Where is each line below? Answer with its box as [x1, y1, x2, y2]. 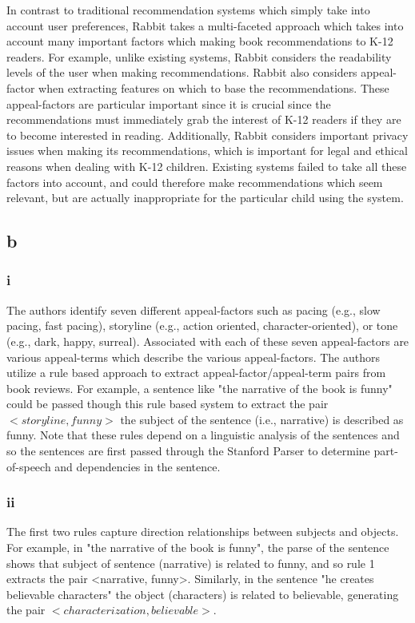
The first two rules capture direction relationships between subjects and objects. [6, 523, 399, 540]
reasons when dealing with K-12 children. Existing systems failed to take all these [6, 157, 407, 174]
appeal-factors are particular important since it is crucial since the [6, 95, 331, 112]
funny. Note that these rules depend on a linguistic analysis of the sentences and [6, 427, 400, 443]
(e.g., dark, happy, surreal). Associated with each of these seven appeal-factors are [6, 332, 409, 349]
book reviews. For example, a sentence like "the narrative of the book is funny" [6, 379, 393, 396]
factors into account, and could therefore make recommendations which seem [6, 173, 383, 190]
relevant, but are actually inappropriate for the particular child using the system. [6, 189, 404, 206]
